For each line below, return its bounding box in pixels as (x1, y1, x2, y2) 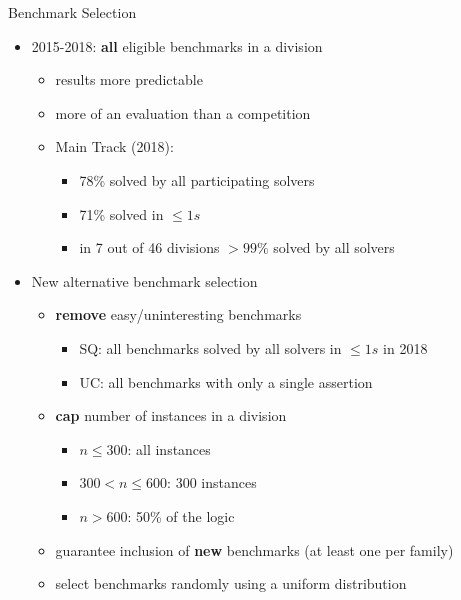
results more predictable (55, 69, 203, 90)
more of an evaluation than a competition (55, 102, 311, 123)
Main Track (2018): (55, 136, 174, 157)
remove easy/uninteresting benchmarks (55, 304, 302, 325)
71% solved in (79, 203, 164, 224)
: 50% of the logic (127, 505, 235, 526)
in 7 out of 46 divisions (79, 237, 220, 258)
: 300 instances (167, 472, 257, 493)
